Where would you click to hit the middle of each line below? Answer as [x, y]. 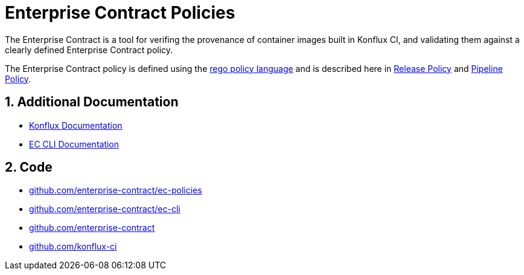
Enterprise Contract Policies [120, 13]
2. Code [29, 167]
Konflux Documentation [76, 125]
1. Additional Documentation [92, 102]
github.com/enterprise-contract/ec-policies [116, 190]
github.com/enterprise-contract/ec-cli [105, 209]
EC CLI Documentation [74, 144]
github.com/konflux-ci [73, 247]
